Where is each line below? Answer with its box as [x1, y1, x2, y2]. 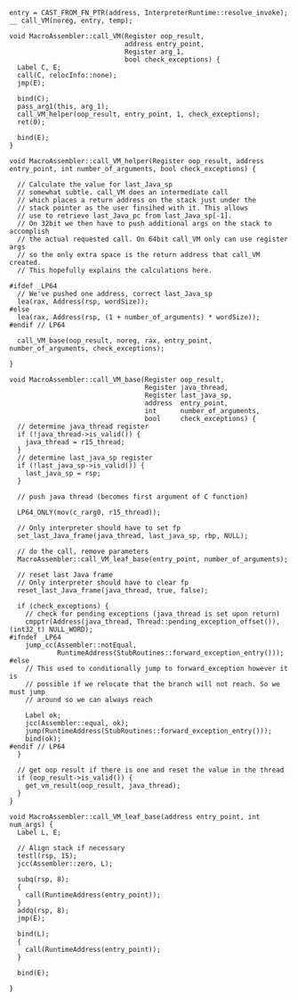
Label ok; [25, 711, 62, 720]
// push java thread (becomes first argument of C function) [17, 492, 249, 501]
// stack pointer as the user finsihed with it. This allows [17, 203, 249, 212]
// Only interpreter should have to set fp [17, 524, 181, 533]
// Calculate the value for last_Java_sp [17, 180, 173, 189]
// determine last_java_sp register [17, 453, 153, 462]
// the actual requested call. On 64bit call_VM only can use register [17, 235, 289, 244]
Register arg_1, [124, 47, 185, 56]
